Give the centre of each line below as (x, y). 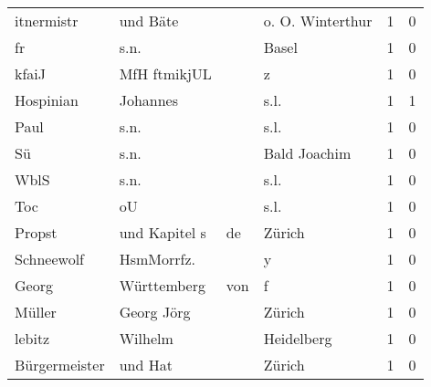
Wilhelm (146, 338)
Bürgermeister (60, 365)
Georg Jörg (155, 312)
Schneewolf (50, 259)
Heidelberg (298, 338)
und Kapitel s (163, 232)
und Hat (146, 365)
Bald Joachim (307, 153)
